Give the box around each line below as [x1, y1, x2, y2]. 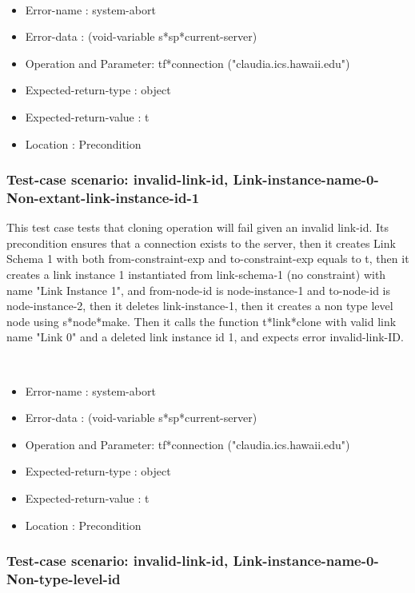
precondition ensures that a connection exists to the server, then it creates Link [6, 234, 396, 251]
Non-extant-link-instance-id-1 [6, 188, 200, 207]
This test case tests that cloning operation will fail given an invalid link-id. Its [6, 219, 389, 236]
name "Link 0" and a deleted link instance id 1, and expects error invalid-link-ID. [6, 328, 404, 345]
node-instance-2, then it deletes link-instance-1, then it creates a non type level [6, 297, 393, 314]
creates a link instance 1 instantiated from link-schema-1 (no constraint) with [6, 266, 386, 283]
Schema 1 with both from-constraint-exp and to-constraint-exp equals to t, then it [6, 250, 409, 267]
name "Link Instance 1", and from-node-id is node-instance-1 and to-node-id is [6, 281, 391, 298]
